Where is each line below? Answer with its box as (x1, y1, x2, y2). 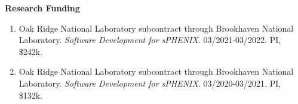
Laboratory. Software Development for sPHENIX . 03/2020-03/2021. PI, (19, 77, 281, 89)
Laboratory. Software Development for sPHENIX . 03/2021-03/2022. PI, (19, 33, 281, 46)
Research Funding (5, 2, 80, 14)
